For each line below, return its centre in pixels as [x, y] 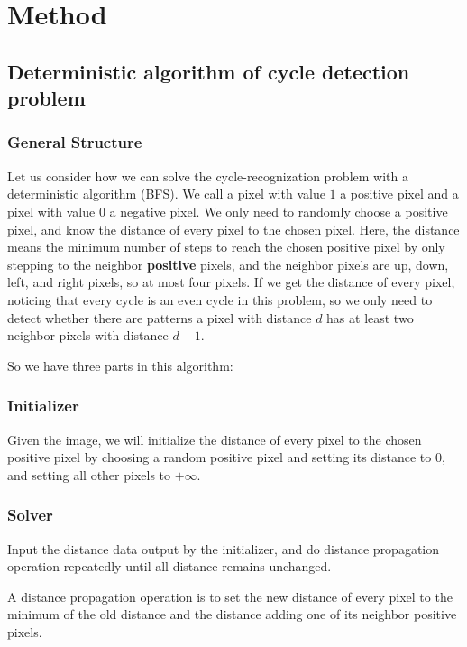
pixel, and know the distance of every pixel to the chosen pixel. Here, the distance [233, 229]
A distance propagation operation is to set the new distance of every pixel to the [230, 596]
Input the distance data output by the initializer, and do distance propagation [224, 548]
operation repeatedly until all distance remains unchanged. [169, 566]
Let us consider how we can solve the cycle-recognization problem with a [208, 176]
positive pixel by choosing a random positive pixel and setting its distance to [220, 457]
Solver [30, 515]
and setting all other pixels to [89, 474]
